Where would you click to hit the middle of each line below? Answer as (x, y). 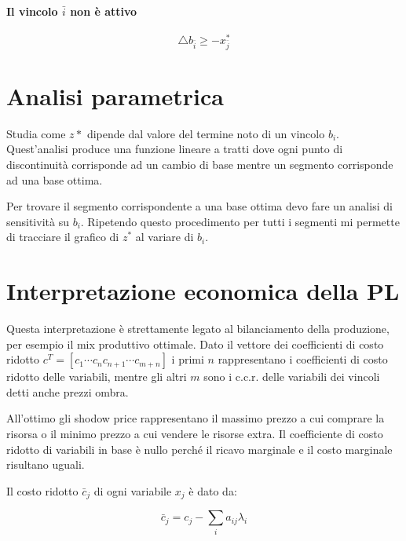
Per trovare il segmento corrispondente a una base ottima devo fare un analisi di (199, 206)
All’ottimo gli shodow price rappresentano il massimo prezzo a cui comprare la (196, 418)
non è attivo (104, 11)
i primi (188, 359)
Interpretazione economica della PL (203, 291)
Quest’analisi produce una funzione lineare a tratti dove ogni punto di (175, 149)
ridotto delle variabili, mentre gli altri (97, 377)
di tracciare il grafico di (63, 237)
